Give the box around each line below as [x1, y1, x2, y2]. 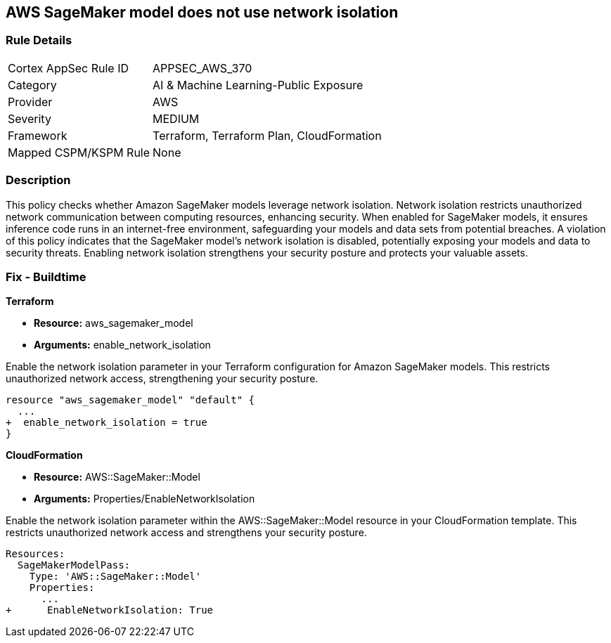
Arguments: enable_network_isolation [34, 339, 211, 351]
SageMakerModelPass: [17, 559, 131, 571]
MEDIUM [153, 111, 200, 126]
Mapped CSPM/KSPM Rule [8, 145, 150, 160]
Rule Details [6, 33, 72, 48]
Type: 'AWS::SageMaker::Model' [29, 571, 202, 583]
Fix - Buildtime [6, 269, 86, 284]
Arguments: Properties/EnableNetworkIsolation [34, 493, 255, 505]
